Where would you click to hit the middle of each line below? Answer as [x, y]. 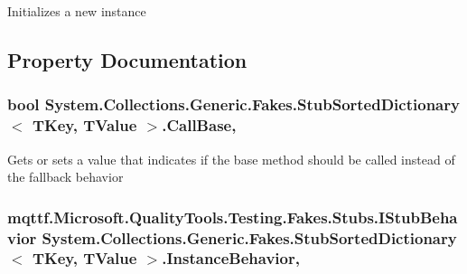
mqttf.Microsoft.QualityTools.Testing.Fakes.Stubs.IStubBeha [233, 217]
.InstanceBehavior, [231, 258]
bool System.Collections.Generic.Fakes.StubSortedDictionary [233, 104]
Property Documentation [127, 59]
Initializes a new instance [77, 11]
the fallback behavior [65, 177]
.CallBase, [199, 125]
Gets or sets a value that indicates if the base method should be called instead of [231, 159]
